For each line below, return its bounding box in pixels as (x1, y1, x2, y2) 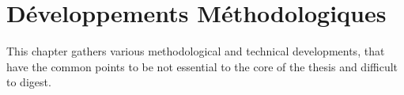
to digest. (6, 74, 51, 90)
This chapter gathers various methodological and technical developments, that (6, 43, 385, 59)
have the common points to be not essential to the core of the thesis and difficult (6, 58, 398, 74)
